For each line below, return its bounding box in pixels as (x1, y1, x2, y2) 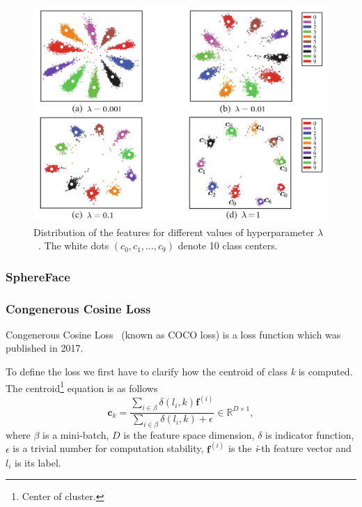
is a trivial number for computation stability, (13, 441, 204, 455)
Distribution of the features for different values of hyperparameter (33, 224, 315, 239)
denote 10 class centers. (178, 238, 278, 253)
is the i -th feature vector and (228, 441, 352, 455)
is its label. (15, 455, 61, 469)
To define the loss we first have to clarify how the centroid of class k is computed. (6, 364, 353, 378)
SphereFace (6, 267, 70, 285)
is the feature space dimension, (123, 427, 255, 442)
